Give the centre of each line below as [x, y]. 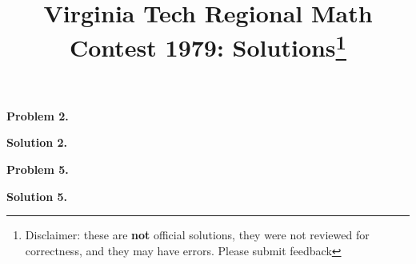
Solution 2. [37, 142]
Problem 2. [38, 115]
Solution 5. [37, 196]
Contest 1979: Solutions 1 [208, 46]
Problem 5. [38, 169]
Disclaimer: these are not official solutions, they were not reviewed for [197, 235]
